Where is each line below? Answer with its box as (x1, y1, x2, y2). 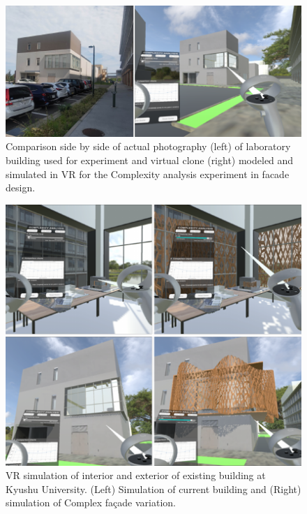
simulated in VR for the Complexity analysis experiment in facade (6, 166, 290, 181)
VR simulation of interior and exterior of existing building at (6, 468, 266, 483)
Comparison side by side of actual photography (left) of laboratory (6, 139, 291, 154)
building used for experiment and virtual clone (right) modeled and (6, 153, 294, 168)
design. (6, 180, 36, 195)
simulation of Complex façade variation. (6, 495, 176, 510)
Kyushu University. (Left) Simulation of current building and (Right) (6, 481, 301, 496)
